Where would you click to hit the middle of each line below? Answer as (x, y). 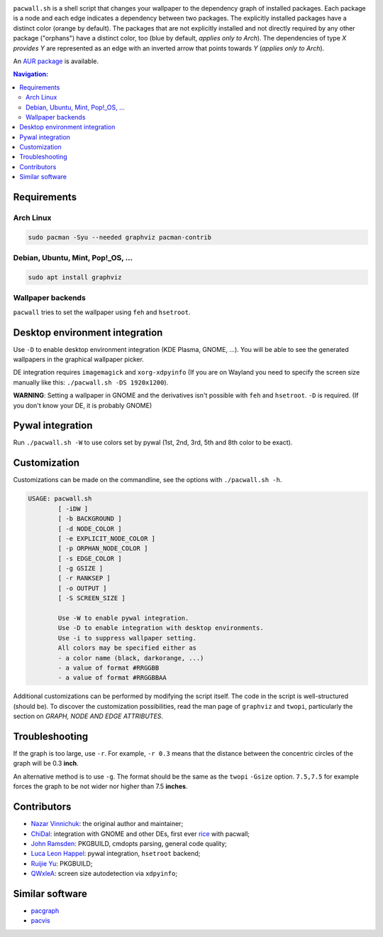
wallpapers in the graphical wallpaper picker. (79, 359)
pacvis (40, 921)
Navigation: (31, 74)
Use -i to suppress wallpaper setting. (127, 638)
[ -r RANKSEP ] (84, 578)
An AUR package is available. (56, 61)
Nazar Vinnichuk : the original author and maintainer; (107, 824)
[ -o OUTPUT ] (82, 588)
